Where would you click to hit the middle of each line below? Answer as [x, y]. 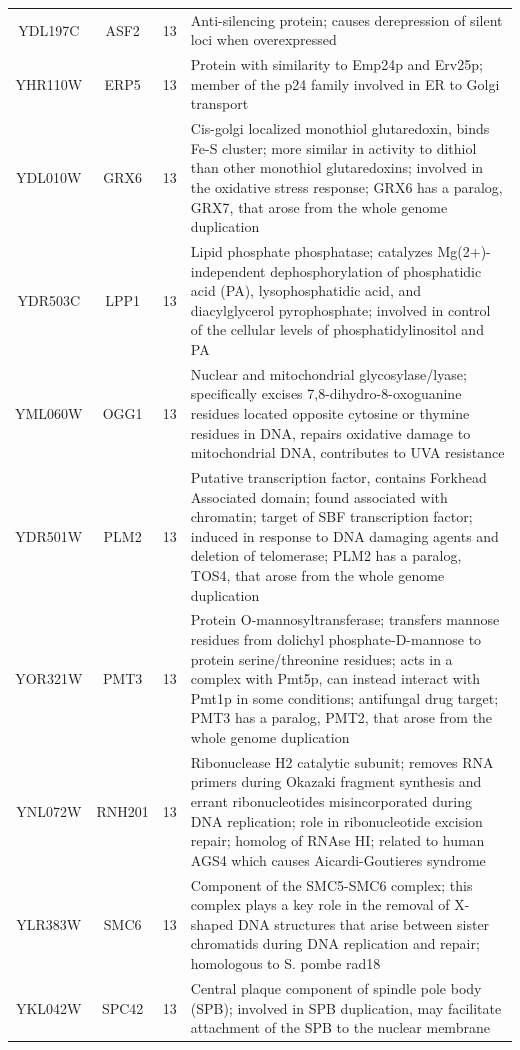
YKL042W [48, 1007]
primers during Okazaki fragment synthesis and [336, 781]
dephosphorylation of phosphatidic [376, 270]
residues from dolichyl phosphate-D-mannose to [336, 639]
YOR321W [49, 678]
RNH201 [122, 810]
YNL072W [49, 810]
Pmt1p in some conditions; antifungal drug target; [344, 697]
